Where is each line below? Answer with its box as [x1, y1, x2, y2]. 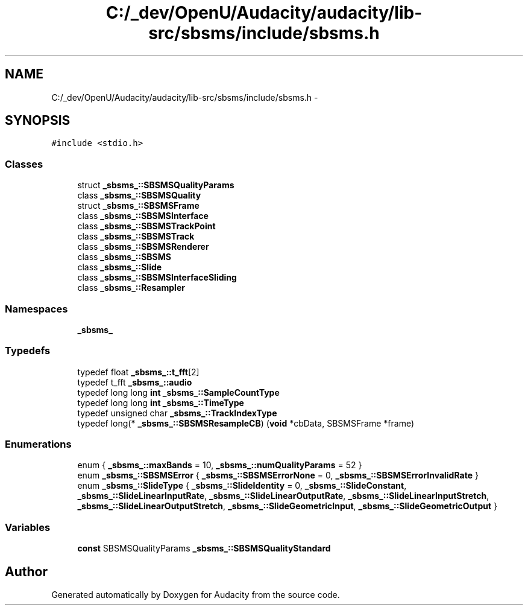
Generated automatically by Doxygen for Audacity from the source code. [51, 589, 340, 600]
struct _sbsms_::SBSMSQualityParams [77, 180, 234, 191]
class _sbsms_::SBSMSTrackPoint [77, 221, 216, 232]
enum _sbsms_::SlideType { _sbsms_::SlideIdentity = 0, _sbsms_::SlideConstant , [77, 480, 407, 491]
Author [5, 564, 48, 579]
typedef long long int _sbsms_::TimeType [77, 397, 244, 408]
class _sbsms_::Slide [77, 262, 162, 273]
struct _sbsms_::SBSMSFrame [77, 200, 200, 211]
